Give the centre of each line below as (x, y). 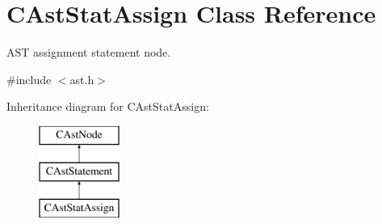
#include (29, 79)
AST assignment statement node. (89, 52)
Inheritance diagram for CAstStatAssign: (108, 106)
